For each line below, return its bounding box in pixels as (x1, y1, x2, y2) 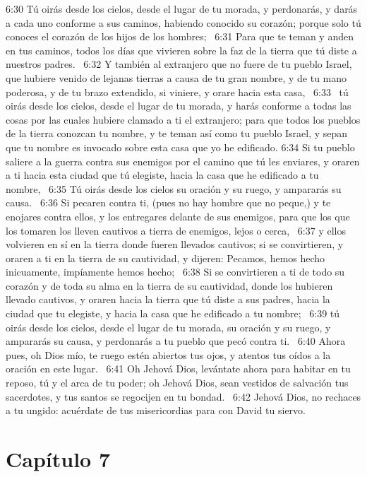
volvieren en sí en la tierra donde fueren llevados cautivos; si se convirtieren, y (6, 237, 344, 252)
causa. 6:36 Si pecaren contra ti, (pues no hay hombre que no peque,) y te (6, 195, 331, 210)
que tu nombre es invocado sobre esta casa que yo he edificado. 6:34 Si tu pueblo (6, 139, 355, 154)
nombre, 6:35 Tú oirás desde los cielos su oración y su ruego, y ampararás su (6, 181, 342, 196)
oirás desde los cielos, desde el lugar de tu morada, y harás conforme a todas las (6, 98, 351, 113)
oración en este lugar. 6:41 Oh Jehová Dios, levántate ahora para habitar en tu (6, 361, 351, 376)
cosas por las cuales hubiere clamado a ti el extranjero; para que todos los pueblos (6, 112, 361, 126)
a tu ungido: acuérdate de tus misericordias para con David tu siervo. (6, 403, 306, 418)
